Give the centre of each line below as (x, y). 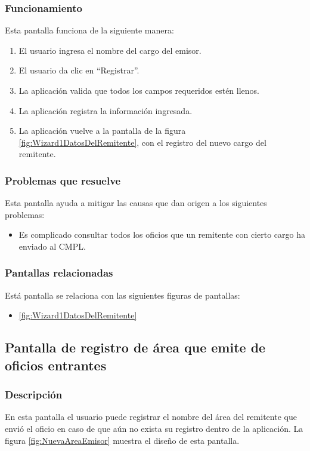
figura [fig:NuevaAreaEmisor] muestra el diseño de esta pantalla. (122, 440)
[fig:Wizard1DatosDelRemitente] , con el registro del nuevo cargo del (142, 142)
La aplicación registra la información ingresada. (106, 110)
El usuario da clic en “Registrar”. (79, 70)
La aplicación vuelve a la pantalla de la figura (102, 131)
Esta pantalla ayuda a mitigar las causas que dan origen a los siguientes (136, 203)
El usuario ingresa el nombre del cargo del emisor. (110, 50)
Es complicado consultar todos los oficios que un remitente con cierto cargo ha (162, 234)
